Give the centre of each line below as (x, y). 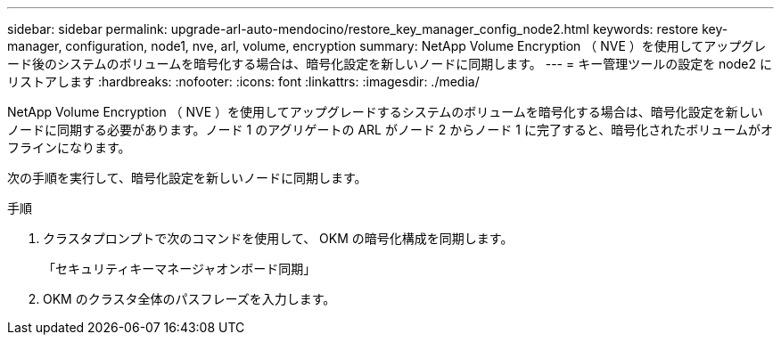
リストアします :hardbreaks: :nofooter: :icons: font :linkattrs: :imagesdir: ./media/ (243, 81)
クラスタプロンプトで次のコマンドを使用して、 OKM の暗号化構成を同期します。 (278, 238)
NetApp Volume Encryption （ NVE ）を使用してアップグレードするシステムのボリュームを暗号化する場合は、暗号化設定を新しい (385, 112)
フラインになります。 (69, 147)
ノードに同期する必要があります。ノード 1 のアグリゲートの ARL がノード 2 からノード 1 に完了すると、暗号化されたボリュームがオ (390, 130)
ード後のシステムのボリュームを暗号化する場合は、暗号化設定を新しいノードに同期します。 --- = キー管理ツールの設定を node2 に (390, 64)
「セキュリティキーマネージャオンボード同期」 (180, 269)
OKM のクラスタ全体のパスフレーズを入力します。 (189, 299)
